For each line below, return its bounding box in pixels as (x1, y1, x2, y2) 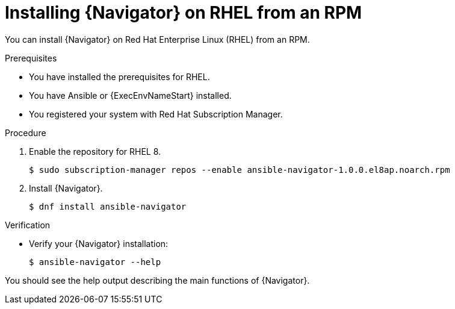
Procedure (5, 127, 46, 138)
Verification (5, 219, 51, 230)
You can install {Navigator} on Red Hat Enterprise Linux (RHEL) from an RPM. (5, 34, 310, 45)
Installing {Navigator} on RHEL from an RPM (5, 2, 362, 23)
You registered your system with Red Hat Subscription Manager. (29, 108, 283, 119)
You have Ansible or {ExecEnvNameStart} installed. (29, 90, 232, 101)
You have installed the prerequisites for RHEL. (29, 71, 210, 82)
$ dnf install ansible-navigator (29, 201, 187, 211)
